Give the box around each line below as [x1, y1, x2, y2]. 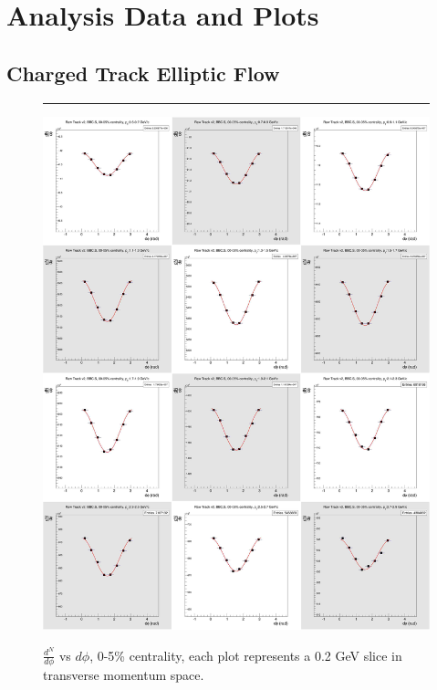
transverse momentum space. [43, 665, 204, 685]
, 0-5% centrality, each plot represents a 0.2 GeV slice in [89, 645, 402, 664]
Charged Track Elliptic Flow [6, 58, 280, 87]
